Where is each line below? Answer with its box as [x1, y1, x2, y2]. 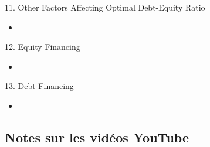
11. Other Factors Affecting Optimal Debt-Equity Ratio [5, 1, 205, 13]
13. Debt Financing [5, 80, 74, 92]
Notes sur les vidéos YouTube [5, 128, 189, 146]
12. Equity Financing [5, 40, 80, 53]
